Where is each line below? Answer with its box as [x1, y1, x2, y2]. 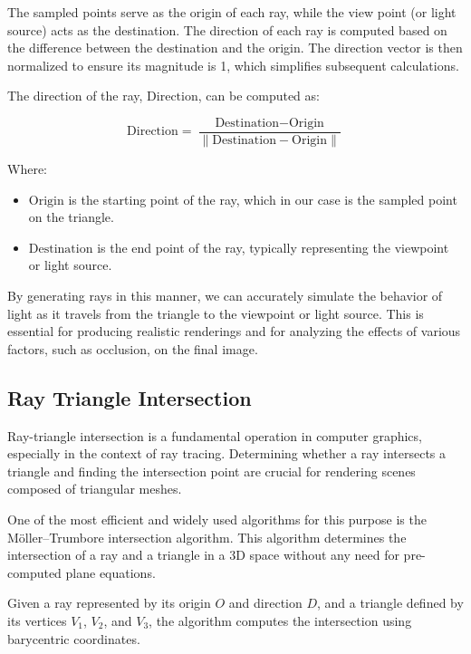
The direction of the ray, [7, 86, 143, 105]
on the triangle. [28, 207, 114, 226]
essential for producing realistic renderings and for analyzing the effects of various [7, 322, 461, 341]
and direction [228, 593, 303, 612]
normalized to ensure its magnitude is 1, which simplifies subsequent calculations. [7, 55, 459, 74]
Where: [7, 159, 47, 178]
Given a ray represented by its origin [7, 593, 211, 612]
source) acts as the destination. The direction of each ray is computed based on [7, 20, 447, 39]
